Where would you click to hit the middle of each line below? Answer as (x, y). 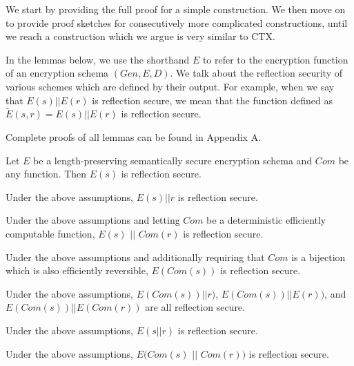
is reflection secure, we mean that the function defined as (213, 100)
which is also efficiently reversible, (77, 270)
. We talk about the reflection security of (256, 73)
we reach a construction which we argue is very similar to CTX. (140, 36)
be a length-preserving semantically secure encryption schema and (173, 160)
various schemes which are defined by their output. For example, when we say (170, 86)
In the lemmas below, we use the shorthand (98, 59)
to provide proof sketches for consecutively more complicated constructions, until (177, 22)
